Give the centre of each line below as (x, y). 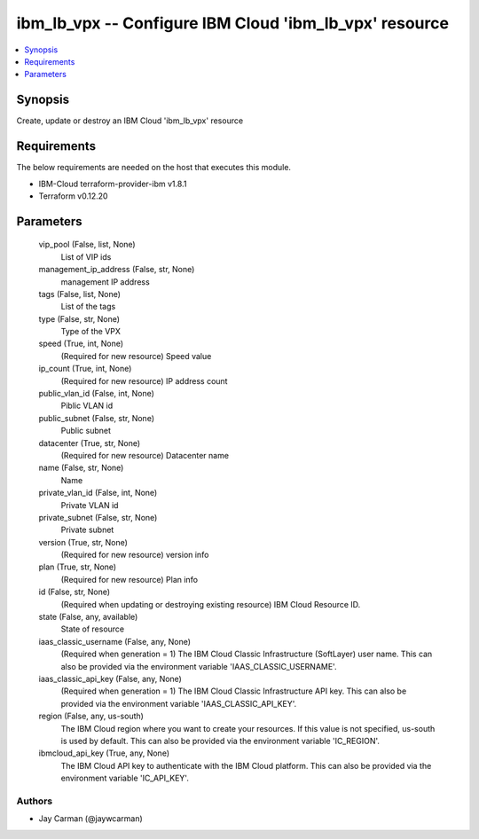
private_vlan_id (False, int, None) (98, 493)
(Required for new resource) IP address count (144, 380)
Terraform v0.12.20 (73, 196)
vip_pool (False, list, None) (87, 245)
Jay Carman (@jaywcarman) (91, 819)
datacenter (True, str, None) (90, 443)
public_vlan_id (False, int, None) (97, 394)
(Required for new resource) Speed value (136, 356)
